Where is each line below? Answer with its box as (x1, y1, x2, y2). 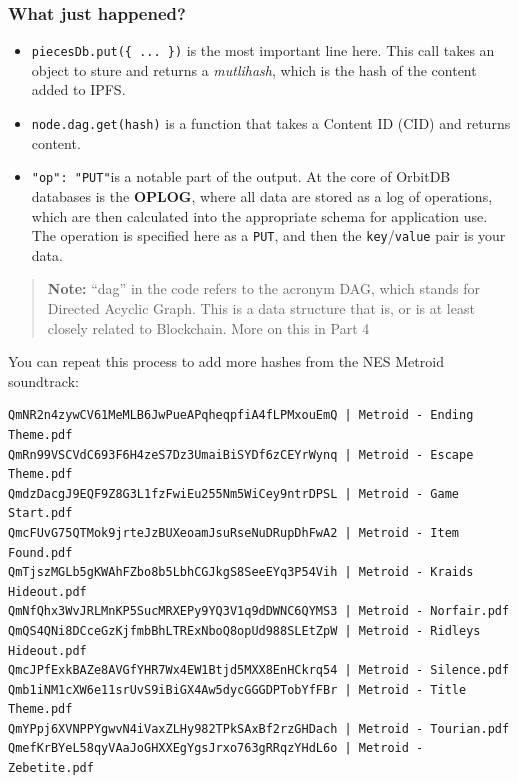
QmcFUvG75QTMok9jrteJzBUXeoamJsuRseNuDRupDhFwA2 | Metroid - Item (8, 525, 460, 540)
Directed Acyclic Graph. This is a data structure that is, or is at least (47, 298, 475, 318)
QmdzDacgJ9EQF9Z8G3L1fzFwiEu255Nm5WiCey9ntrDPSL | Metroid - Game (8, 486, 460, 501)
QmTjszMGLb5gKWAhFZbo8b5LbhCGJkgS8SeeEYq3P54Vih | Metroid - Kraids (8, 565, 474, 580)
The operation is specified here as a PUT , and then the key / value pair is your (31, 225, 506, 246)
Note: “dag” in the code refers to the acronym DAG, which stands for (47, 278, 480, 299)
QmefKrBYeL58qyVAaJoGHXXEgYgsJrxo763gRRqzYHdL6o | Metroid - (8, 741, 424, 756)
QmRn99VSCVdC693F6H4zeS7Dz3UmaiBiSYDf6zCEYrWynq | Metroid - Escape (8, 447, 474, 462)
